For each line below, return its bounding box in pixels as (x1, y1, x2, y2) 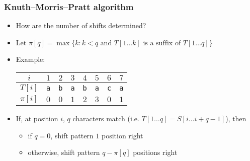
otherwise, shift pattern (28, 147, 100, 157)
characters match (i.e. (72, 113, 139, 123)
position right (101, 130, 143, 140)
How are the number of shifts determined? (16, 20, 146, 31)
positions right (133, 147, 178, 157)
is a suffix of (143, 39, 181, 47)
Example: (16, 54, 45, 64)
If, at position (16, 113, 58, 123)
